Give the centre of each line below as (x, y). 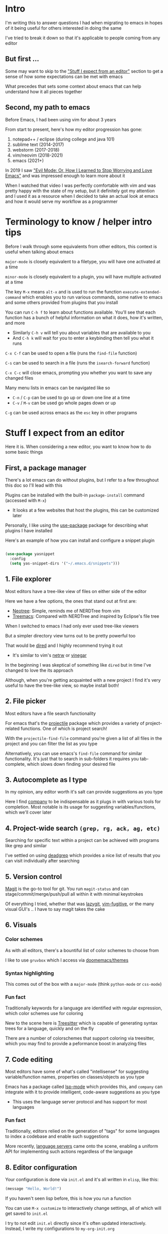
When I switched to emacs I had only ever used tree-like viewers (72, 626)
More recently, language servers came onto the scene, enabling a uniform (82, 1146)
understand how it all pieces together (44, 92)
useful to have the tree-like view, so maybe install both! (62, 685)
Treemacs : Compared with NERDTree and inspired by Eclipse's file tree (86, 616)
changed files (19, 378)
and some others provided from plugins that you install (62, 302)
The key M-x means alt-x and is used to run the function (63, 292)
